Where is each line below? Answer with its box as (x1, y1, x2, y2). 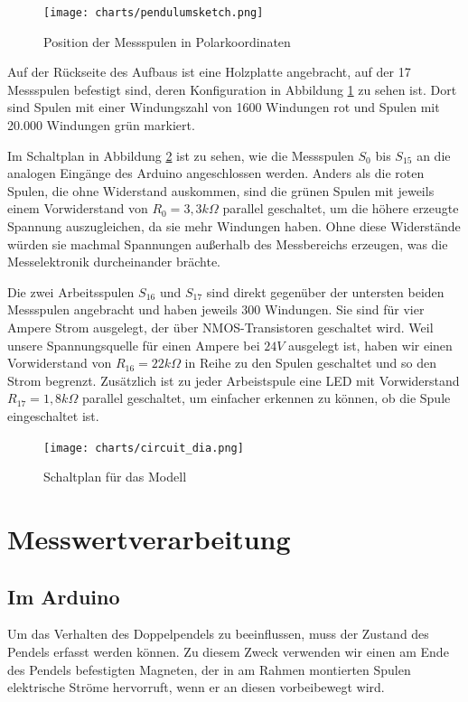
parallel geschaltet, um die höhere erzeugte (222, 199, 459, 218)
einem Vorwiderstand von (7, 199, 148, 218)
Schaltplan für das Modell (43, 467, 187, 486)
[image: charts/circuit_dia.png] (43, 441, 244, 454)
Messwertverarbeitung (7, 519, 291, 557)
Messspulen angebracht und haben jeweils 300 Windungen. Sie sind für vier (7, 300, 425, 319)
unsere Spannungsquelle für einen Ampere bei (7, 335, 260, 354)
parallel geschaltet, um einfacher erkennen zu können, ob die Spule (81, 388, 451, 407)
